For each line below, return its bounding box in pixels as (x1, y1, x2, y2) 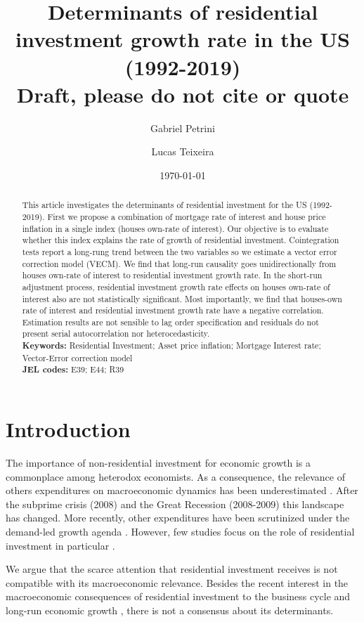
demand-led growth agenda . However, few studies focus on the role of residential (6, 524, 355, 539)
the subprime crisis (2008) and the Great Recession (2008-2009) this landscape (6, 496, 344, 511)
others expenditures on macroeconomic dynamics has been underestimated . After (6, 483, 358, 498)
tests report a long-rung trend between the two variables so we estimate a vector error (22, 245, 337, 257)
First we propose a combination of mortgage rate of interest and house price (47, 210, 326, 222)
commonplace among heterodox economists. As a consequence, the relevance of (6, 469, 345, 484)
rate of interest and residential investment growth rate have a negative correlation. (22, 304, 324, 316)
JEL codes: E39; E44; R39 (22, 363, 124, 376)
